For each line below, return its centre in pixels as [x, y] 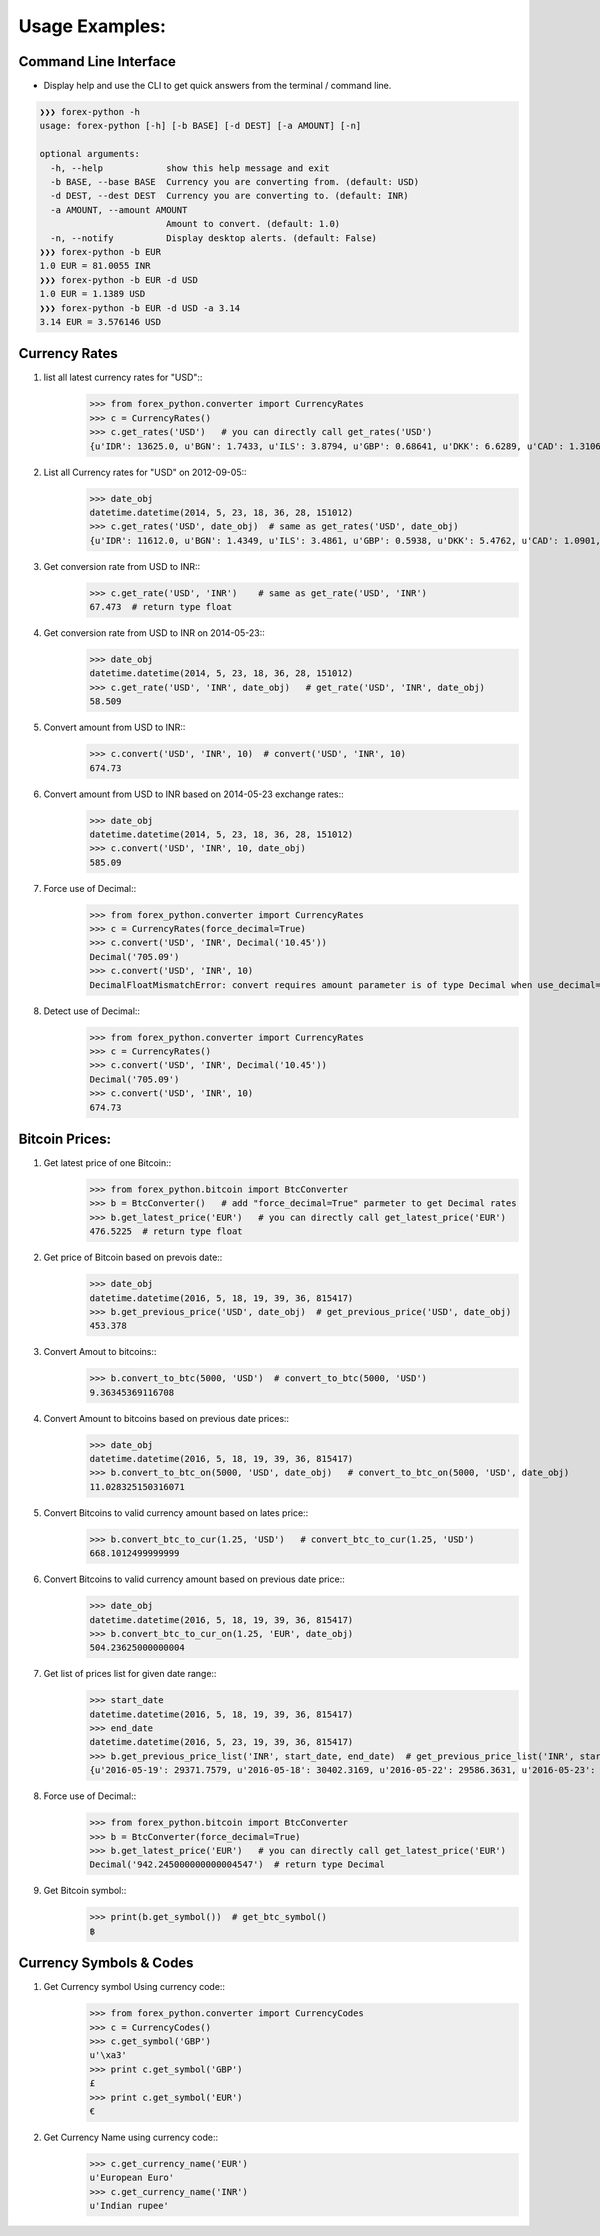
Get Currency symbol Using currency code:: [134, 1987]
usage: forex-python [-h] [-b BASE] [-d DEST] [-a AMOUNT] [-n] [200, 126]
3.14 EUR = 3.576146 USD [100, 321]
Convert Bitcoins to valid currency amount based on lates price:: [176, 1512]
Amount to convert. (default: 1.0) [253, 224]
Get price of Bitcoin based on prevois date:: [133, 1257]
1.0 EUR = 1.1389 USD [92, 294]
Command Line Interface [97, 61]
